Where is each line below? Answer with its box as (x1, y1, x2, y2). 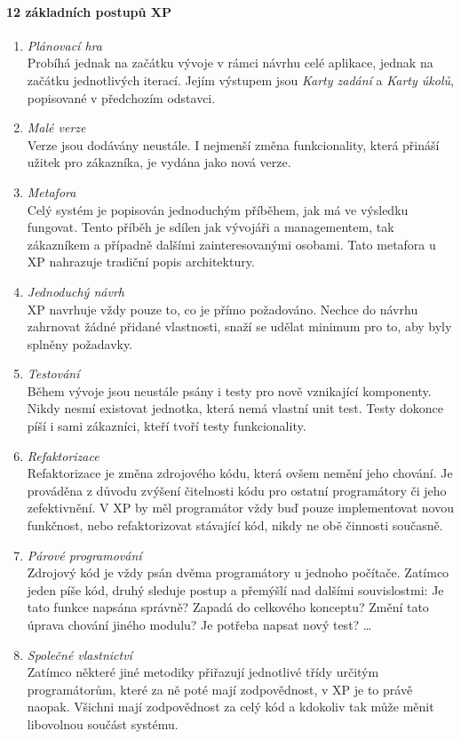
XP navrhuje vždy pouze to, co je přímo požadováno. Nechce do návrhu (27, 299, 418, 318)
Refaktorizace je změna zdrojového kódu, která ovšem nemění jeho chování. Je (27, 464, 453, 482)
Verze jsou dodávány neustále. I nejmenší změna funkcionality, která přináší (27, 135, 440, 154)
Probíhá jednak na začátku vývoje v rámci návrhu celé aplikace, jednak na (27, 53, 433, 72)
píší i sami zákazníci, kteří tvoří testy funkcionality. (27, 417, 306, 435)
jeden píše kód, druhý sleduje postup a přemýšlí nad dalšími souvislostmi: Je (27, 580, 444, 599)
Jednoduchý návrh (27, 282, 124, 300)
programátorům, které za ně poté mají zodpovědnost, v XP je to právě (27, 679, 413, 698)
